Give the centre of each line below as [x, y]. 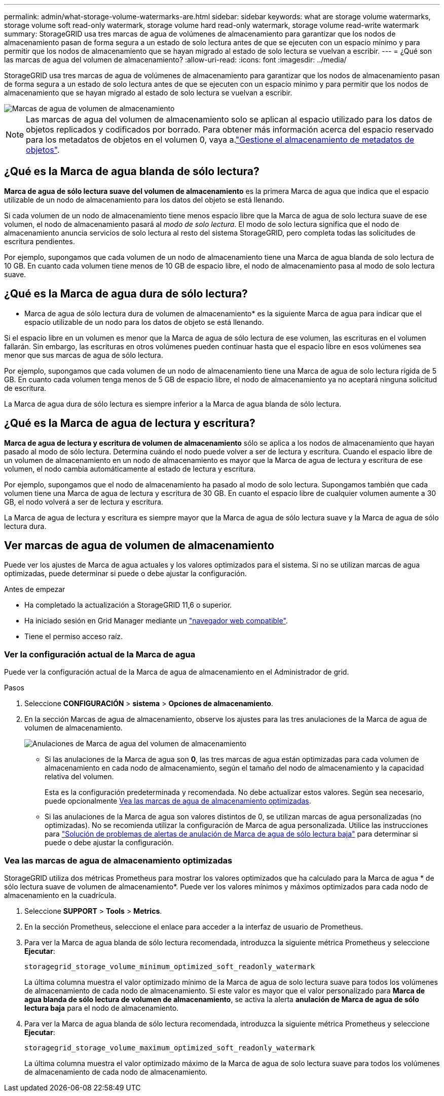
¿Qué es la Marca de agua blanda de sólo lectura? [132, 172]
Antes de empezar [35, 589]
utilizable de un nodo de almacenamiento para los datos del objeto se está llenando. [144, 200]
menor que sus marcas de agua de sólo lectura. [84, 355]
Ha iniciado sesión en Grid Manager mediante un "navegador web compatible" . [156, 621]
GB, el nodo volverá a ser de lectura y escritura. [84, 502]
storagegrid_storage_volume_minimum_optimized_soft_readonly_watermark [170, 966]
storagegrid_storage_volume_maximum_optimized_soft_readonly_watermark [170, 1048]
